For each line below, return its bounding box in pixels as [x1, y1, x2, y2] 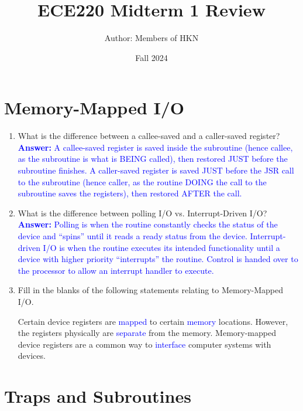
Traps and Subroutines [4, 384, 191, 408]
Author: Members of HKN [104, 32, 199, 44]
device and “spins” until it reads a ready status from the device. [18, 230, 247, 242]
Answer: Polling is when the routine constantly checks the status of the [18, 218, 278, 230]
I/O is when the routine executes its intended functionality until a [43, 241, 280, 253]
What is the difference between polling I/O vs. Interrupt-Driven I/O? [18, 206, 267, 219]
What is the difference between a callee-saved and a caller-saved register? [18, 130, 280, 142]
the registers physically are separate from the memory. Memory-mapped [18, 327, 276, 339]
